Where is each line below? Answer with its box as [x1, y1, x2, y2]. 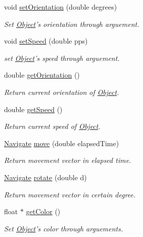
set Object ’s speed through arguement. [4, 52, 120, 63]
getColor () [26, 206, 61, 217]
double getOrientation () [4, 70, 80, 80]
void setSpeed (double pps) [4, 36, 88, 46]
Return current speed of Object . [4, 121, 101, 131]
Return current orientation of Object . [4, 86, 119, 97]
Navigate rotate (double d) [4, 172, 87, 182]
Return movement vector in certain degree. [4, 189, 136, 199]
